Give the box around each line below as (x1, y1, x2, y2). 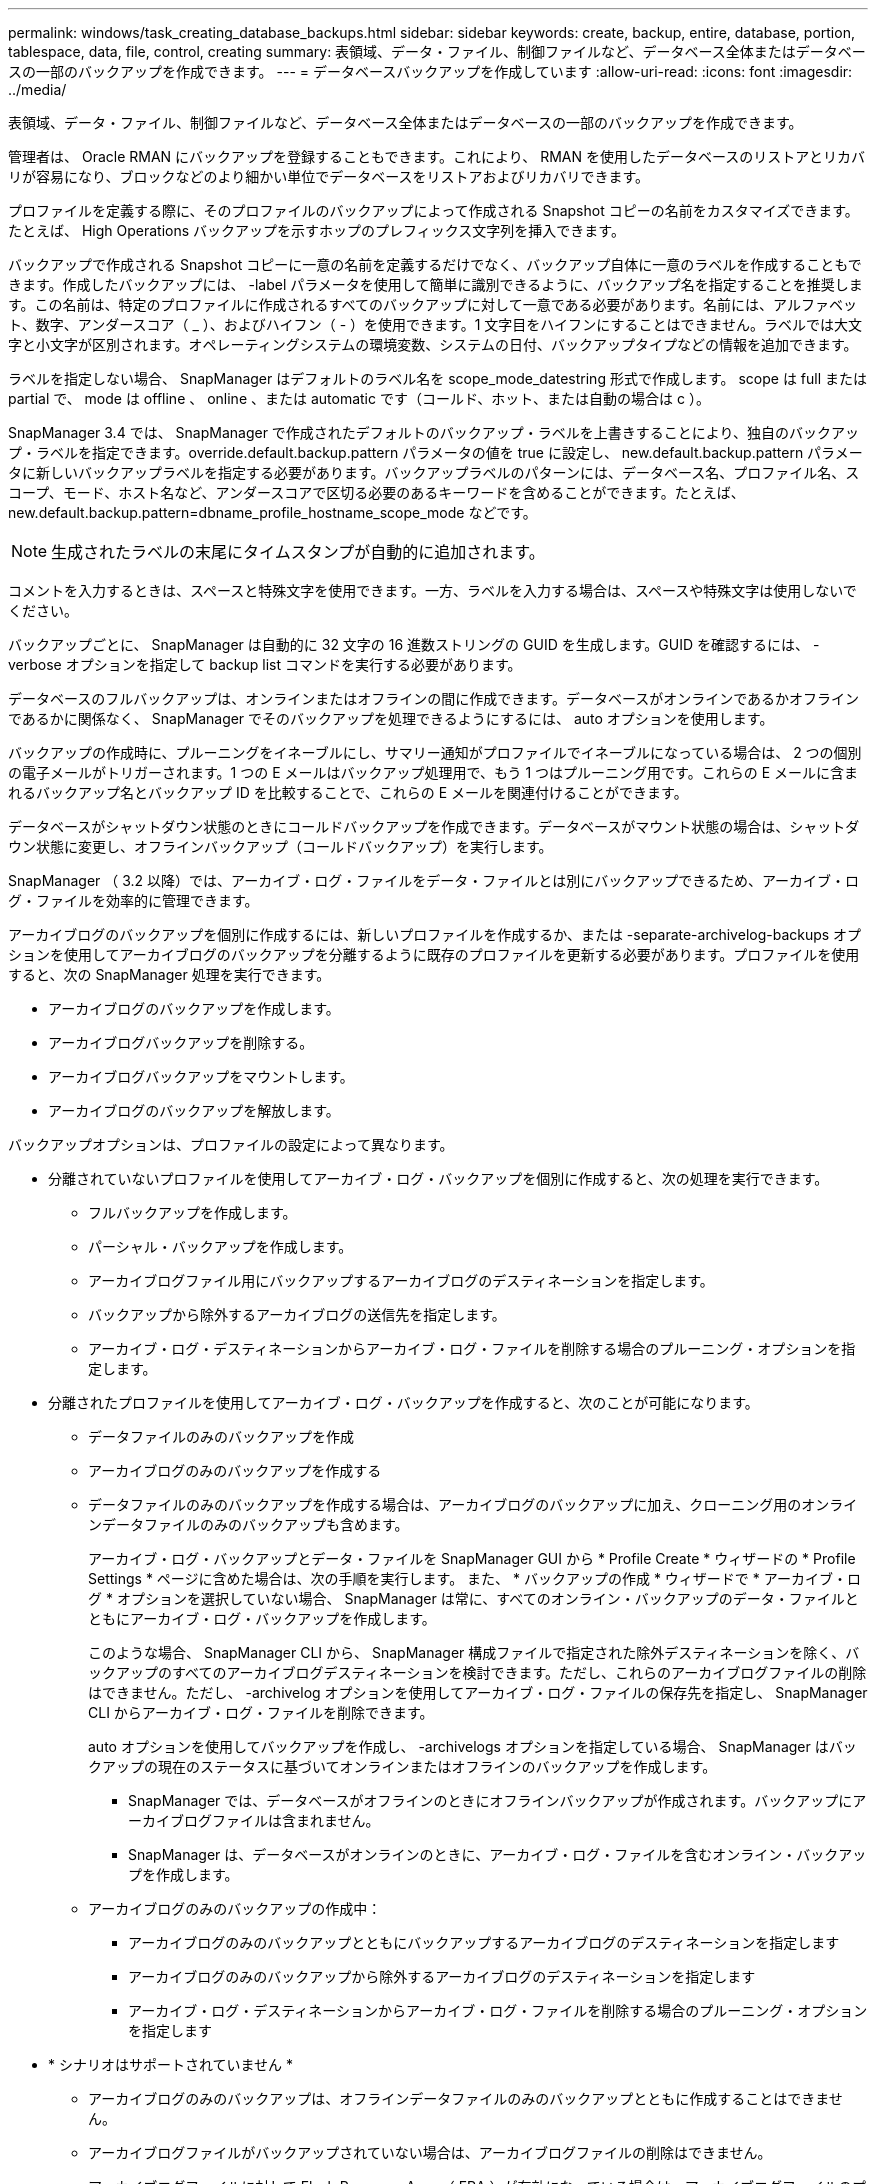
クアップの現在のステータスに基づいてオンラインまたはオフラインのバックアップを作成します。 (88, 1758, 717, 1775)
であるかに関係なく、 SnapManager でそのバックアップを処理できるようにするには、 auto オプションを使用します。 (8, 710, 774, 727)
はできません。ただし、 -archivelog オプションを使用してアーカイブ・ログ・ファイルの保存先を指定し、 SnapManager (88, 1684, 868, 1701)
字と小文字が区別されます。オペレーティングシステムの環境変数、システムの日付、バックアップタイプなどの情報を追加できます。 (8, 336, 858, 353)
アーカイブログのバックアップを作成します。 (48, 1000, 340, 1017)
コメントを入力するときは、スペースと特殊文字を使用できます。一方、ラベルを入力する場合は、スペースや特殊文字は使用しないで (8, 582, 857, 599)
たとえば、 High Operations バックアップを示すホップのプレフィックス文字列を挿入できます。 (8, 222, 625, 239)
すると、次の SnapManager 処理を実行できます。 (8, 966, 331, 983)
